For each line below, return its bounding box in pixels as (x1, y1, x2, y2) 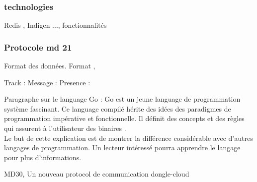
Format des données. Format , (4, 61, 95, 71)
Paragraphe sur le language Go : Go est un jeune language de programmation (4, 94, 241, 104)
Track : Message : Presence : (4, 77, 90, 87)
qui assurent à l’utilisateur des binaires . (4, 123, 126, 133)
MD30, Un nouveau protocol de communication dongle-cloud (4, 169, 189, 179)
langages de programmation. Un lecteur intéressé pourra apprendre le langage (4, 142, 241, 153)
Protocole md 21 (4, 41, 72, 53)
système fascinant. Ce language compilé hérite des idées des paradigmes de (4, 103, 231, 114)
